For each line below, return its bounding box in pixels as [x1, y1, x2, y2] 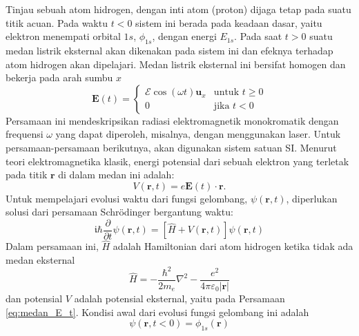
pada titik [6, 167, 48, 182]
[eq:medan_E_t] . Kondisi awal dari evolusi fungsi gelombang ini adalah [6, 304, 309, 319]
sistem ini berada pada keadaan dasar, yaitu [135, 15, 322, 30]
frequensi [6, 127, 43, 141]
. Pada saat [234, 29, 282, 43]
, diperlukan [286, 191, 338, 205]
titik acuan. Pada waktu [6, 15, 108, 30]
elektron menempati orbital [6, 29, 121, 43]
